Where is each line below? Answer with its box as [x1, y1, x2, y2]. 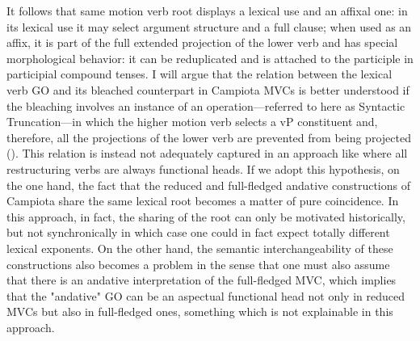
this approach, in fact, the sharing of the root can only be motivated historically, [6, 208, 405, 225]
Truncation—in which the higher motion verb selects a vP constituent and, [6, 113, 378, 130]
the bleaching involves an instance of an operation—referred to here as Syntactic [6, 97, 405, 114]
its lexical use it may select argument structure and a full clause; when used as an [6, 18, 412, 35]
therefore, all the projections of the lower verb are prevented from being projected [6, 128, 411, 145]
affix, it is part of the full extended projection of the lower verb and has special [6, 34, 398, 51]
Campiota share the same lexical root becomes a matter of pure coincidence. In [6, 192, 399, 209]
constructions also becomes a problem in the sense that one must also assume [6, 255, 390, 272]
